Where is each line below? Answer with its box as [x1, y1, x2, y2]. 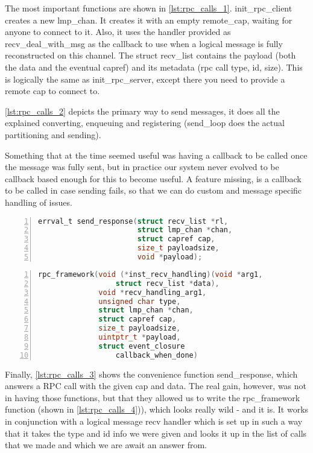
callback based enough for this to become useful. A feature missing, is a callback [5, 172, 302, 185]
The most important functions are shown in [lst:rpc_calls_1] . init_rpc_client [5, 2, 292, 14]
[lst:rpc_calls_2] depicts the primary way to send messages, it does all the [5, 104, 280, 117]
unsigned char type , [98, 297, 181, 306]
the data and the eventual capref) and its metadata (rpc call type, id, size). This [5, 60, 303, 73]
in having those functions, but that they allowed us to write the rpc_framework [5, 391, 300, 404]
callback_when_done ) [115, 350, 198, 360]
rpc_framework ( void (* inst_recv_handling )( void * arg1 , [38, 270, 263, 279]
